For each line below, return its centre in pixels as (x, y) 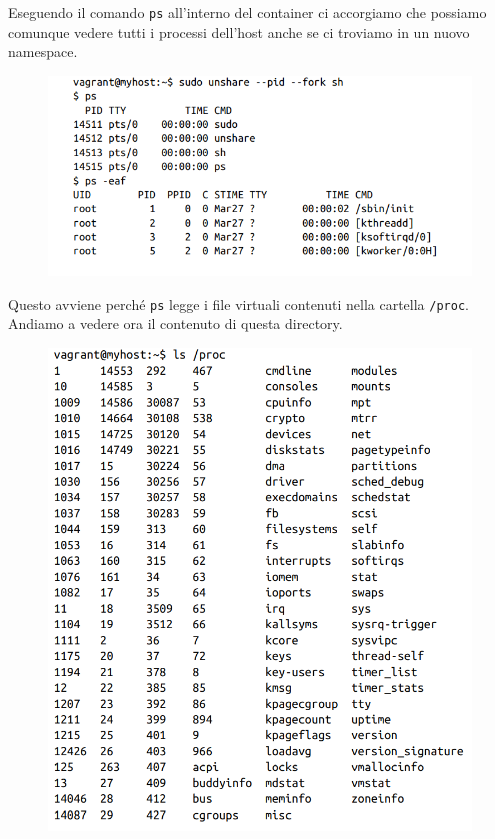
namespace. (43, 51)
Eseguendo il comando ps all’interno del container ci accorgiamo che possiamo (247, 12)
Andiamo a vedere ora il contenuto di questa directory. (175, 323)
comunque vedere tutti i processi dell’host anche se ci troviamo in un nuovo (239, 31)
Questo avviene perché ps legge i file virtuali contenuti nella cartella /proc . (238, 303)
